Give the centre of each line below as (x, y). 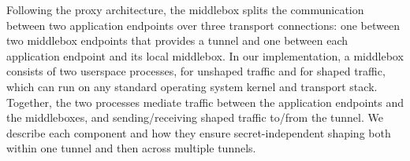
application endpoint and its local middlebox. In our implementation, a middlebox (205, 55)
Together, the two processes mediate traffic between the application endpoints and (205, 102)
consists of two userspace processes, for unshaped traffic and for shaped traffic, (196, 71)
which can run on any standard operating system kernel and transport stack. (192, 86)
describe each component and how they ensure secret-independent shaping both (199, 132)
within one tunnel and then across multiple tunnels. (131, 148)
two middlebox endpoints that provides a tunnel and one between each (177, 40)
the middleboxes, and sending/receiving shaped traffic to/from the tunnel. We (195, 117)
